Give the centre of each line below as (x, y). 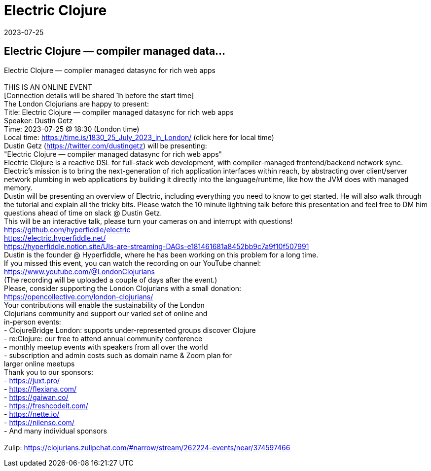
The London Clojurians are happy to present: (76, 104)
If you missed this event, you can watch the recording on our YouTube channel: (133, 263)
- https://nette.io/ (32, 414)
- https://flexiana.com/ (40, 389)
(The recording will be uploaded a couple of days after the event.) (111, 280)
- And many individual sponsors (55, 431)
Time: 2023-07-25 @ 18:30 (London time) (72, 129)
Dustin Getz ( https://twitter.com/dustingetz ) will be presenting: (106, 145)
